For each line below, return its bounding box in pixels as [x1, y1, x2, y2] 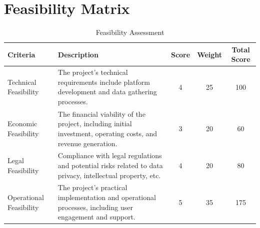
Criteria [7, 49, 35, 59]
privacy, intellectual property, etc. [57, 170, 161, 180]
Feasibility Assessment [95, 27, 164, 37]
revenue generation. [57, 138, 117, 148]
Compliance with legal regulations [57, 150, 162, 161]
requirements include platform [57, 76, 150, 87]
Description [57, 49, 98, 59]
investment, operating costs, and [57, 128, 157, 138]
